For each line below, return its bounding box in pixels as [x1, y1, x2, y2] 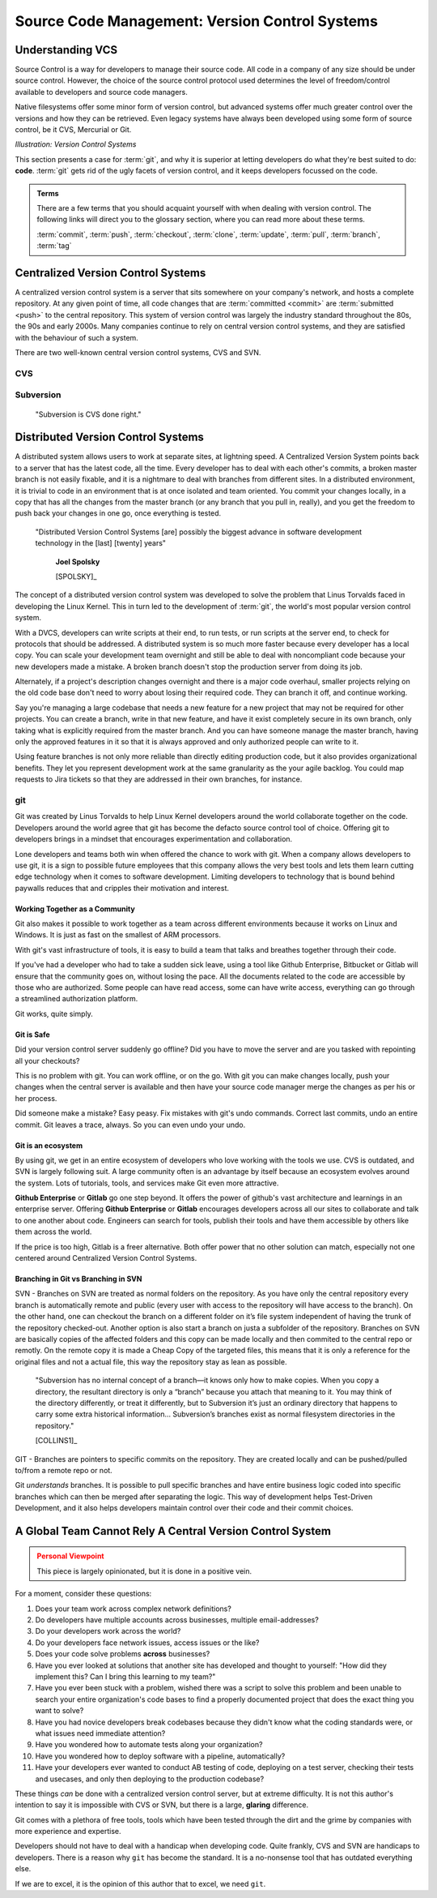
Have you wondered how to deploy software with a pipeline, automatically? [35, 1751, 286, 1761]
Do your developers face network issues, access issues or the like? [35, 1638, 260, 1647]
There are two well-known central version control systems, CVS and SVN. [15, 348, 261, 357]
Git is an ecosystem [15, 1140, 83, 1150]
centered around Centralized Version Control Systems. [15, 1253, 197, 1263]
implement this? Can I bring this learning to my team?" [35, 1672, 216, 1682]
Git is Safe [15, 1030, 50, 1039]
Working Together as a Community [15, 904, 135, 914]
